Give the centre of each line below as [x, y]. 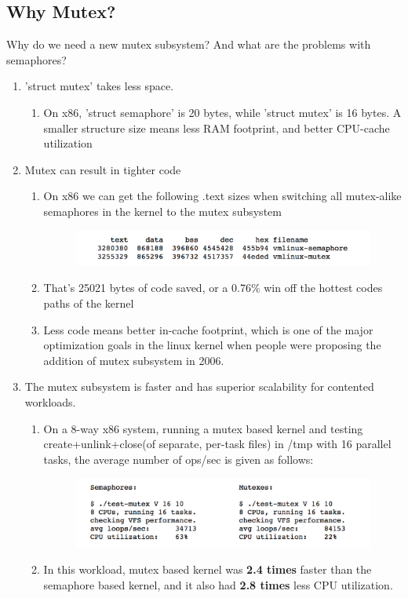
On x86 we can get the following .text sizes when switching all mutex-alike [222, 196]
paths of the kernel [89, 303]
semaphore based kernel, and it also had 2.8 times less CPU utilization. [218, 584]
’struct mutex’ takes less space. [99, 86]
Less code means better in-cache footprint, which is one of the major [208, 329]
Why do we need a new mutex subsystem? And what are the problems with [189, 44]
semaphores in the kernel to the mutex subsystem [162, 211]
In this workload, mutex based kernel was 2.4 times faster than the [208, 569]
